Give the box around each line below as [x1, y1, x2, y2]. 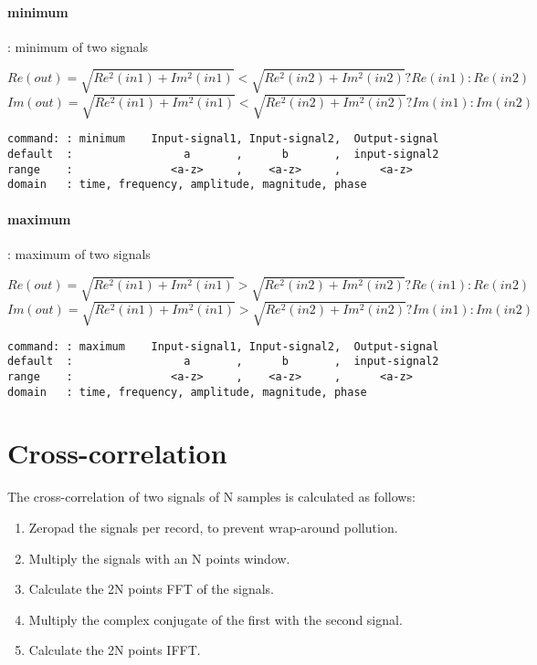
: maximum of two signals [7, 244, 151, 263]
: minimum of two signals [7, 36, 149, 56]
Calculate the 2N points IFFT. [28, 640, 201, 660]
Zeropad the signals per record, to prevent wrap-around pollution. [28, 517, 398, 536]
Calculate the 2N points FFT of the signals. [28, 579, 274, 598]
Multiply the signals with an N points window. [28, 548, 290, 567]
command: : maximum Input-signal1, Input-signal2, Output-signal [7, 339, 439, 353]
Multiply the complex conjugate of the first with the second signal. [28, 609, 403, 629]
